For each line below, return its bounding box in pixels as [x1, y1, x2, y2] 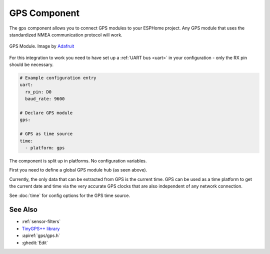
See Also [9, 205, 37, 214]
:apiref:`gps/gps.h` [21, 232, 60, 238]
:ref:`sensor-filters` [21, 218, 61, 224]
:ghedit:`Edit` [21, 239, 48, 245]
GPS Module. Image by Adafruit [9, 43, 74, 49]
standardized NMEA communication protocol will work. [9, 31, 122, 37]
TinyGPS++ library [21, 225, 60, 231]
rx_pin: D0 [25, 89, 52, 94]
